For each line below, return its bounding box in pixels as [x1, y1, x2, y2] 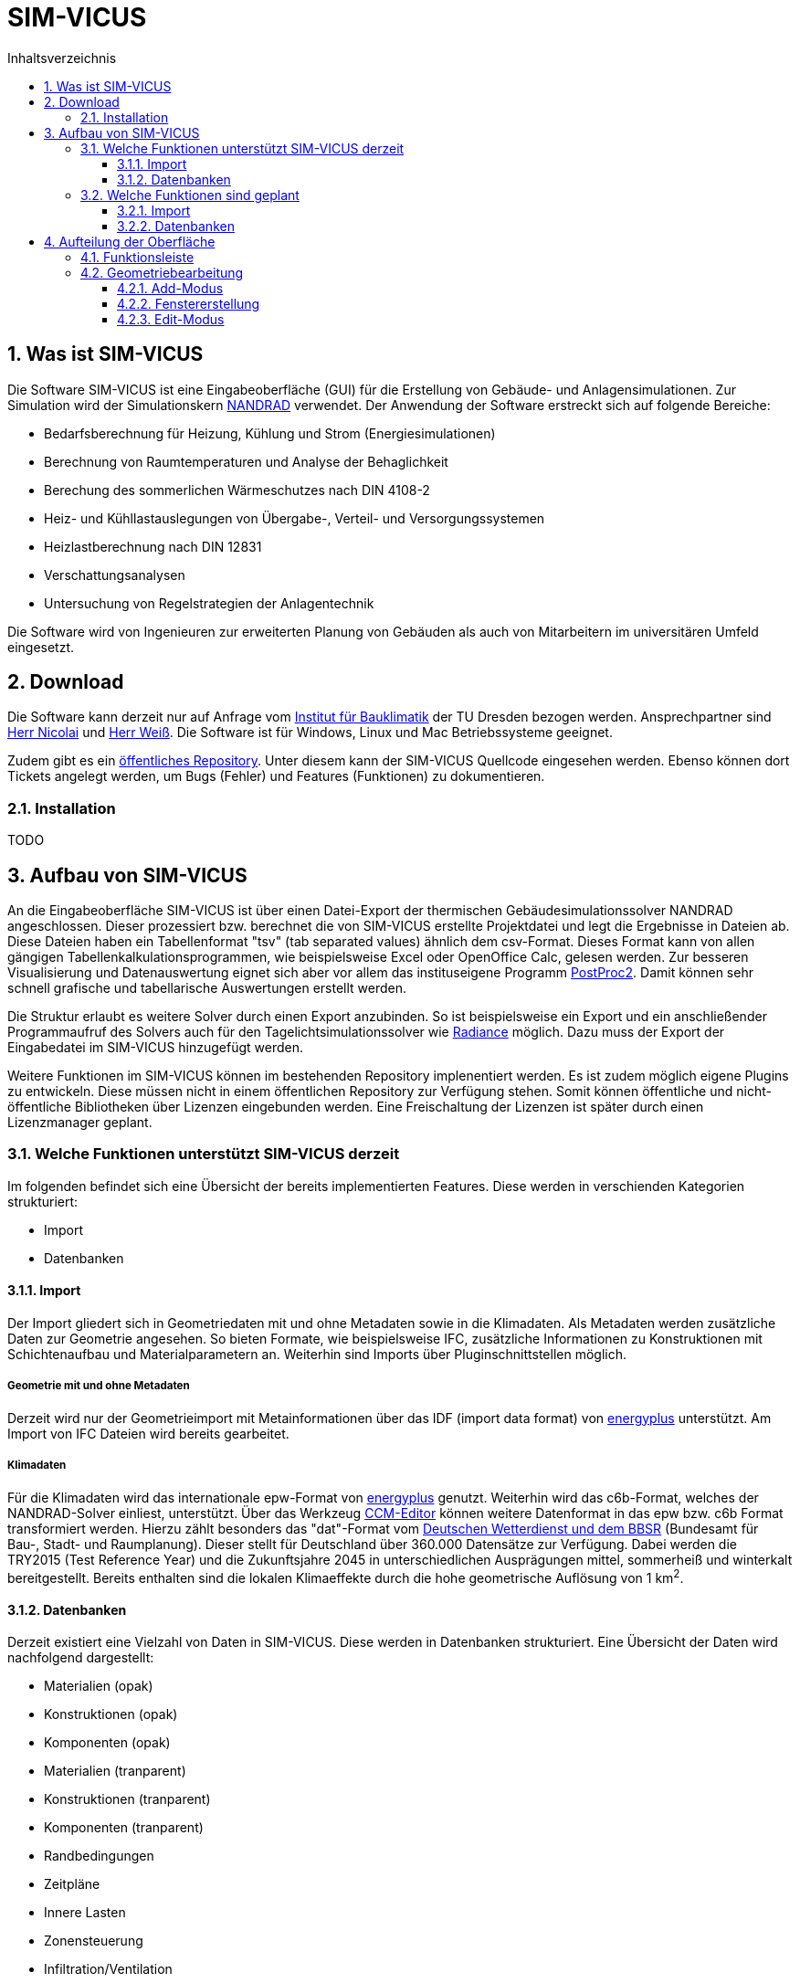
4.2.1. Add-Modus [117, 280, 224, 296]
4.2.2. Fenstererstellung [117, 295, 260, 311]
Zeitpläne [44, 1876, 100, 1893]
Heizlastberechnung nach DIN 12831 [44, 538, 262, 554]
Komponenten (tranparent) [44, 1820, 204, 1836]
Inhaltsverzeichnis [7, 49, 117, 66]
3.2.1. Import [117, 202, 191, 218]
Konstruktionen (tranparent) [44, 1791, 211, 1808]
